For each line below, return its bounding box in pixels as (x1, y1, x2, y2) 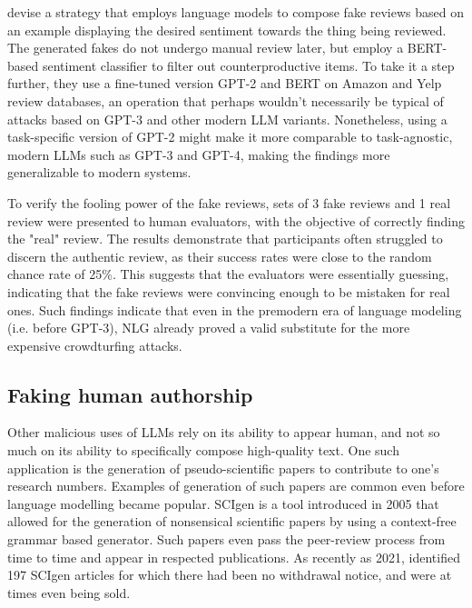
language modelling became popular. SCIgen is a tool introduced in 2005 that (7, 493, 439, 513)
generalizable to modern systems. (7, 163, 192, 182)
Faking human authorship (7, 380, 253, 408)
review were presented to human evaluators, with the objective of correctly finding (7, 211, 465, 230)
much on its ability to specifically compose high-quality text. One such (7, 441, 399, 460)
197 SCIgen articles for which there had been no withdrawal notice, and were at (7, 565, 452, 584)
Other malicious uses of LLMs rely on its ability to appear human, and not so (7, 423, 440, 442)
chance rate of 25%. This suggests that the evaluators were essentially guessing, (7, 264, 449, 284)
